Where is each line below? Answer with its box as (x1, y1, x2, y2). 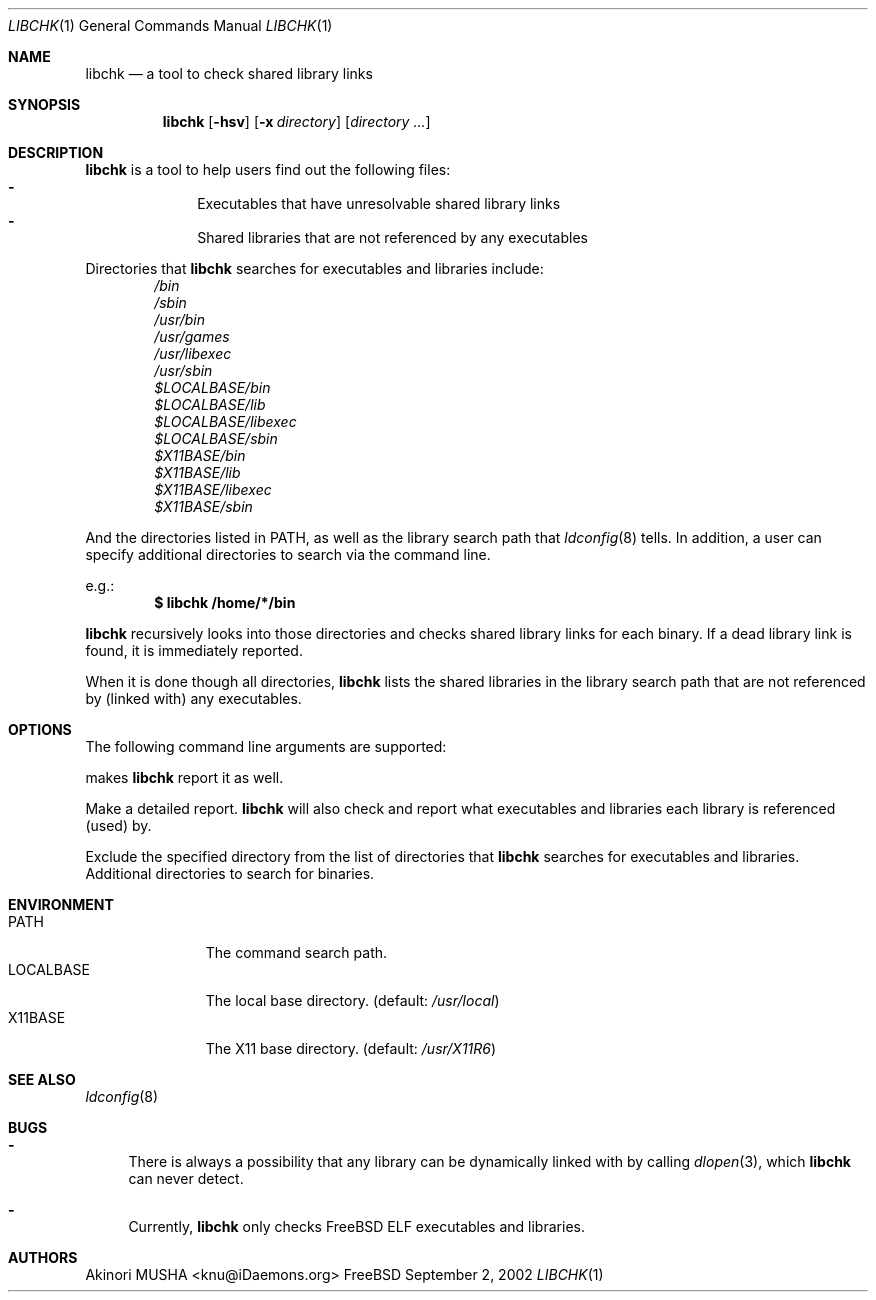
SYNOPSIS (8, 96, 81, 113)
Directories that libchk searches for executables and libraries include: (85, 260, 544, 277)
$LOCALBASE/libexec (154, 413, 297, 430)
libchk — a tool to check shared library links (85, 65, 373, 82)
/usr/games (154, 328, 230, 345)
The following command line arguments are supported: (85, 738, 447, 755)
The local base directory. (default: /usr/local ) (205, 992, 500, 1009)
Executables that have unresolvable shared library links (197, 195, 561, 212)
